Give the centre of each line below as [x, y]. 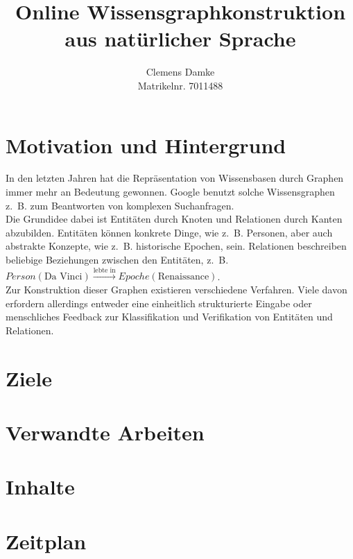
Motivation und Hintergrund [146, 145]
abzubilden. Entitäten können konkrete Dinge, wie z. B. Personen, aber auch [169, 232]
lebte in [104, 270]
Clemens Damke [180, 72]
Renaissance [183, 277]
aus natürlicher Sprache [180, 38]
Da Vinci [63, 277]
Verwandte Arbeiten [105, 432]
